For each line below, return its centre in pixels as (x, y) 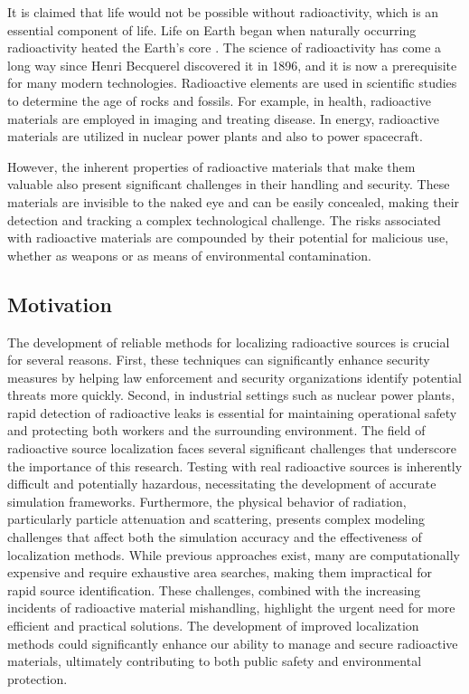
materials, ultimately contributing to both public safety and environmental (215, 661)
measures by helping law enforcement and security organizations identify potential (234, 377)
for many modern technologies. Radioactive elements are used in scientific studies (232, 83)
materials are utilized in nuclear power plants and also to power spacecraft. (215, 136)
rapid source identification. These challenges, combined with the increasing (214, 589)
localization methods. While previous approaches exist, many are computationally (234, 554)
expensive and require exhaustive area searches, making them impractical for (220, 572)
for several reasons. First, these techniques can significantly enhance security (219, 360)
